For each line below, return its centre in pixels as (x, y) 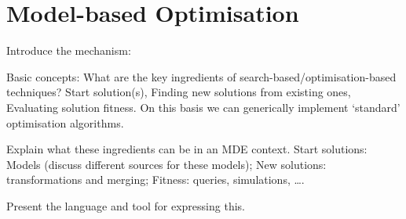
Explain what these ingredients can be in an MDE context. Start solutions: (187, 149)
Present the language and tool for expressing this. (126, 205)
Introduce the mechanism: (69, 50)
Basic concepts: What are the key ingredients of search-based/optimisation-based (201, 76)
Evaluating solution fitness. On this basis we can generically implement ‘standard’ (203, 107)
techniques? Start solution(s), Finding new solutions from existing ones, (179, 92)
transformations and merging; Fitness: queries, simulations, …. (155, 180)
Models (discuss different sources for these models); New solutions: (166, 164)
